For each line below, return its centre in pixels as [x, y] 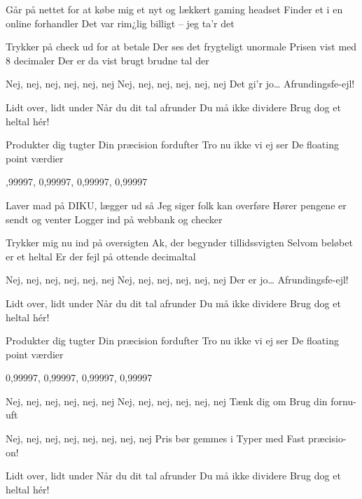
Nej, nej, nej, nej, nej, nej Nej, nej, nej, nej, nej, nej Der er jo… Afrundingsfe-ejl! [177, 280]
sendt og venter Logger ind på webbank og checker [114, 219]
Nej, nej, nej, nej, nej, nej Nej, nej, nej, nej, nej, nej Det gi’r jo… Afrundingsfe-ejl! [180, 84]
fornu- [343, 401]
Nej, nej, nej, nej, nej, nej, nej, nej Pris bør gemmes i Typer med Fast [155, 438]
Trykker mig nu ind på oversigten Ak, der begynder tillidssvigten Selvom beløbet [179, 243]
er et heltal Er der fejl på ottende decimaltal [101, 256]
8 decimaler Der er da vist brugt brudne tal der [107, 60]
